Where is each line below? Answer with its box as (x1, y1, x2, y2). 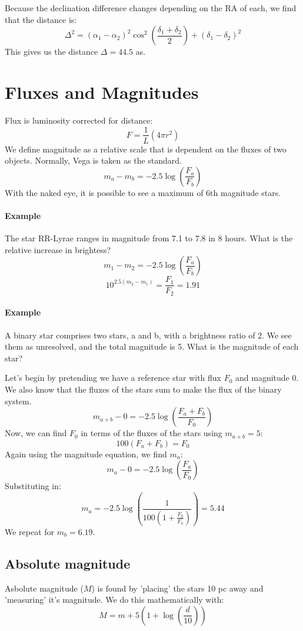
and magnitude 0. (235, 371, 299, 384)
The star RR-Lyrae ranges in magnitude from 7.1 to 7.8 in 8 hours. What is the (5, 232, 293, 244)
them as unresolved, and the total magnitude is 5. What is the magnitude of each (5, 340, 299, 353)
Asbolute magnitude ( (5, 582, 84, 594)
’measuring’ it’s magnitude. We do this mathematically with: (5, 593, 224, 606)
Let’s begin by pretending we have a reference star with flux (5, 371, 221, 384)
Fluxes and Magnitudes (5, 79, 199, 104)
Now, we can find (5, 427, 67, 439)
